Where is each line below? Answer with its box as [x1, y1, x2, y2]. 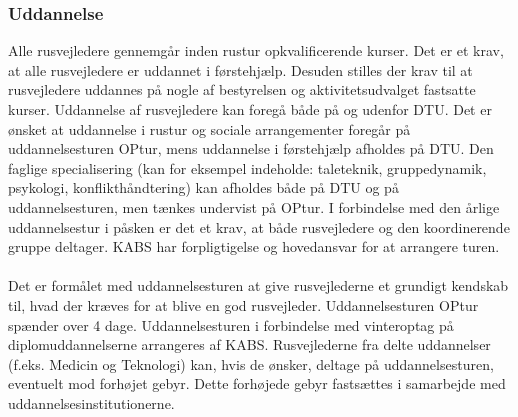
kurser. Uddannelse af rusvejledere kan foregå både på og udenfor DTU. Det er [8, 99, 492, 119]
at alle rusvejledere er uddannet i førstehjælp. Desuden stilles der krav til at [8, 59, 473, 80]
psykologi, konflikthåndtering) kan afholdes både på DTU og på [8, 177, 399, 198]
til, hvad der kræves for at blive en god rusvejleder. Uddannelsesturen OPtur [8, 294, 479, 315]
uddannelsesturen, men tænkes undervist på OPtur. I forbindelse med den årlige [8, 196, 500, 217]
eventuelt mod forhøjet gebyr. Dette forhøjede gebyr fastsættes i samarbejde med [8, 373, 506, 394]
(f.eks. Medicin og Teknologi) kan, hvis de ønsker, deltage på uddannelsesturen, [8, 353, 494, 374]
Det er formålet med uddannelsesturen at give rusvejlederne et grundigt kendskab [8, 275, 509, 296]
